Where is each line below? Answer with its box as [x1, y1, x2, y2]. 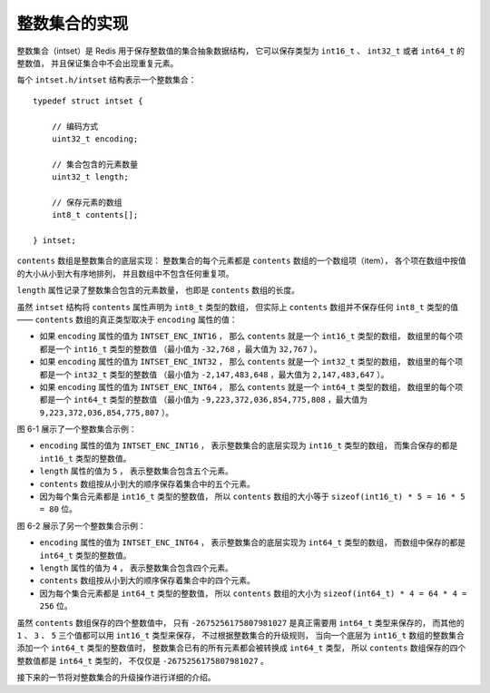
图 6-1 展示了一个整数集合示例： [16, 424, 137, 434]
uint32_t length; [51, 172, 129, 182]
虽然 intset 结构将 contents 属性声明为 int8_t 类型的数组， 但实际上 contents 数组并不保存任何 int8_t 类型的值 [16, 301, 458, 312]
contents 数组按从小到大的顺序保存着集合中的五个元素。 [39, 478, 256, 489]
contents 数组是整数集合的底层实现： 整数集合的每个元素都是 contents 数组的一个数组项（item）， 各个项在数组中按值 [16, 255, 466, 267]
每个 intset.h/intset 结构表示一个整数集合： [16, 74, 197, 85]
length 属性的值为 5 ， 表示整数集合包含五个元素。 [39, 465, 233, 476]
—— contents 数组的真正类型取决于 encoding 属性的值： [16, 314, 238, 325]
